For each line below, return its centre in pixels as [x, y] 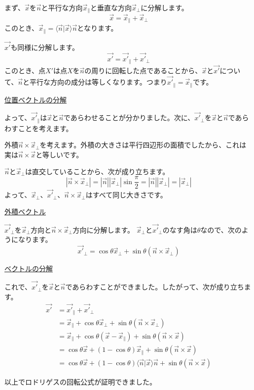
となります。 [97, 28]
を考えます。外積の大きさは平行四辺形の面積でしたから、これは [143, 145]
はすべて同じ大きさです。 [126, 195]
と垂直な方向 [111, 7]
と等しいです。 [59, 154]
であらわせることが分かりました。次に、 [129, 118]
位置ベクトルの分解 [36, 99]
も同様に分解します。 [45, 47]
